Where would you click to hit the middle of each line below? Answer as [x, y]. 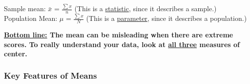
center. [16, 54]
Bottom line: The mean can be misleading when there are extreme [119, 35]
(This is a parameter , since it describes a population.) [167, 18]
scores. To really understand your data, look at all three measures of [122, 44]
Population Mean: [31, 18]
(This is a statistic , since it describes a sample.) [146, 8]
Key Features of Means [51, 75]
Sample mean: [25, 8]
